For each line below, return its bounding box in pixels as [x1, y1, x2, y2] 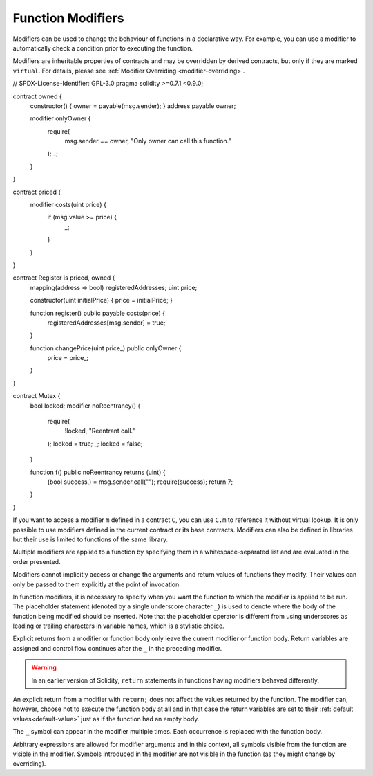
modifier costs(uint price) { [30, 201, 107, 209]
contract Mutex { [12, 392, 61, 400]
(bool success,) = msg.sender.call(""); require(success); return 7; [47, 478, 233, 486]
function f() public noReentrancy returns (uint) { [30, 468, 166, 476]
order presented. [12, 557, 61, 566]
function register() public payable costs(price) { [30, 309, 166, 317]
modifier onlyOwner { [30, 114, 91, 123]
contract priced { [12, 188, 61, 196]
